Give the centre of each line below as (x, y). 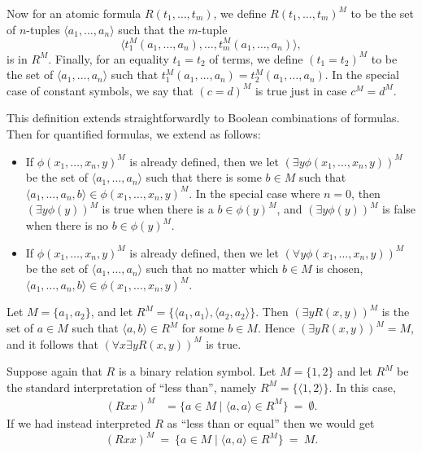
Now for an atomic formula (74, 13)
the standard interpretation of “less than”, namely (132, 387)
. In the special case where (255, 193)
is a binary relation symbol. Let (197, 371)
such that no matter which (212, 268)
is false (399, 209)
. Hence (276, 328)
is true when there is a (158, 209)
